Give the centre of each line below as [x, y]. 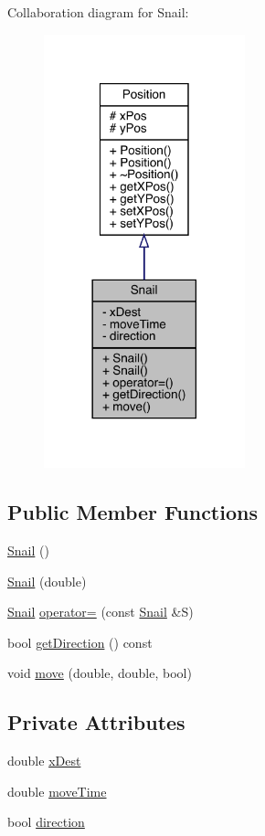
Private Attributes [96, 722]
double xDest [44, 761]
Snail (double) [47, 581]
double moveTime [57, 791]
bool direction [46, 822]
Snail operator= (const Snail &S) [101, 612]
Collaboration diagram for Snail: [98, 12]
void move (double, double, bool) [100, 673]
